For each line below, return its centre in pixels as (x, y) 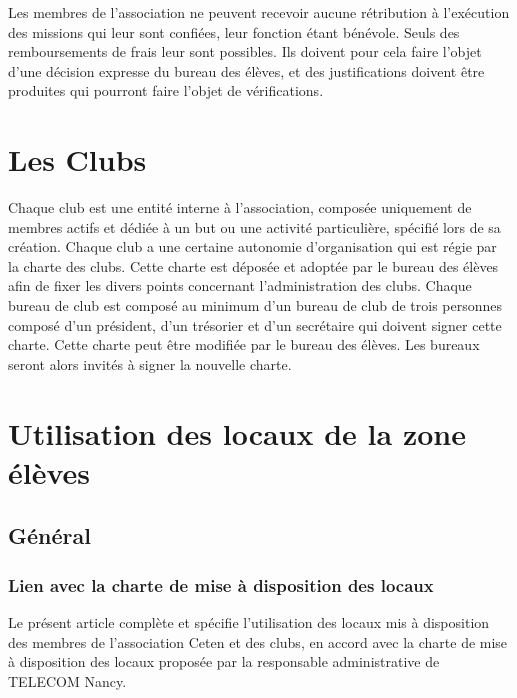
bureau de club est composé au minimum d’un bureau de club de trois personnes (255, 305)
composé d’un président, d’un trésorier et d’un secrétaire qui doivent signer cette (255, 324)
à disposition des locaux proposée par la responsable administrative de (224, 661)
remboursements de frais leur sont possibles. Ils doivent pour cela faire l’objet (245, 51)
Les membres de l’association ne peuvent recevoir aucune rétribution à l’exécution (259, 12)
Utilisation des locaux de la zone (237, 432)
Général (49, 535)
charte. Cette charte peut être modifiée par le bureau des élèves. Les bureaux (244, 344)
